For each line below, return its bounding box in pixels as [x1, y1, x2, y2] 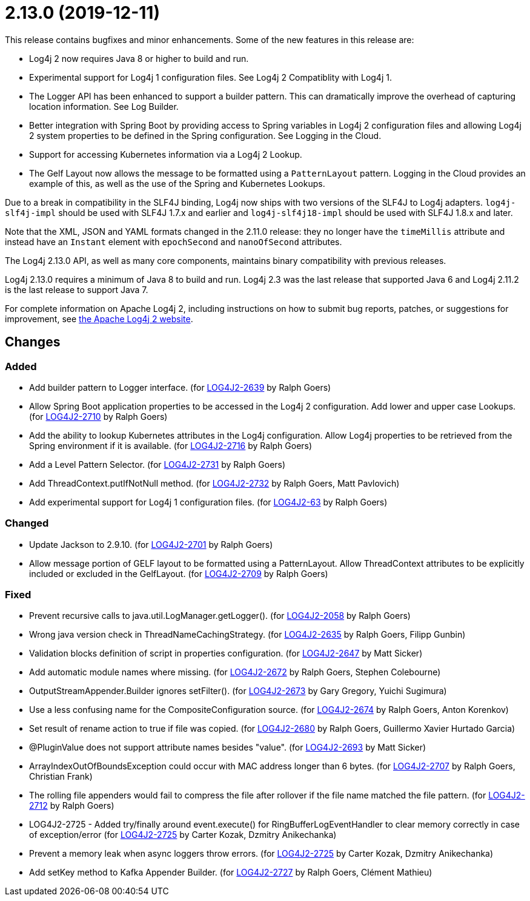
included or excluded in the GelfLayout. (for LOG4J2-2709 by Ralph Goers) [29, 568, 328, 579]
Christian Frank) [29, 771, 93, 782]
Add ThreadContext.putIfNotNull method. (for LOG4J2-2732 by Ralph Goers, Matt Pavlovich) [29, 477, 400, 488]
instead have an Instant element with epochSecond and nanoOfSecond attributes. [5, 236, 342, 247]
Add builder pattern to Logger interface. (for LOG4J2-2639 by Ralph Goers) [29, 382, 331, 393]
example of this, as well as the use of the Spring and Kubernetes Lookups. [29, 178, 325, 189]
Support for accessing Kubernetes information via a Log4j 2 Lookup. [29, 149, 302, 160]
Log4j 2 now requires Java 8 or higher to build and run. [29, 53, 249, 64]
